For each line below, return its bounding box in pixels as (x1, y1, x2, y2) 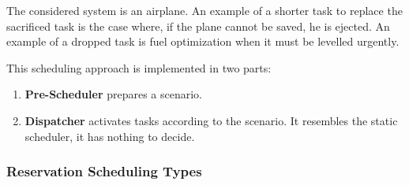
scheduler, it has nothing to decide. (24, 128, 195, 144)
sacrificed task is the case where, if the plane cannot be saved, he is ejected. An (6, 17, 390, 34)
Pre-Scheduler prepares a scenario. (24, 86, 203, 102)
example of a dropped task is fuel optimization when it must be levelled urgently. (6, 33, 400, 50)
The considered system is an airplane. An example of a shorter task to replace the (6, 2, 403, 18)
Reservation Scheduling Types (6, 161, 202, 181)
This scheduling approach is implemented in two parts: (6, 59, 272, 76)
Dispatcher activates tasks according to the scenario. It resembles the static (24, 112, 398, 128)
